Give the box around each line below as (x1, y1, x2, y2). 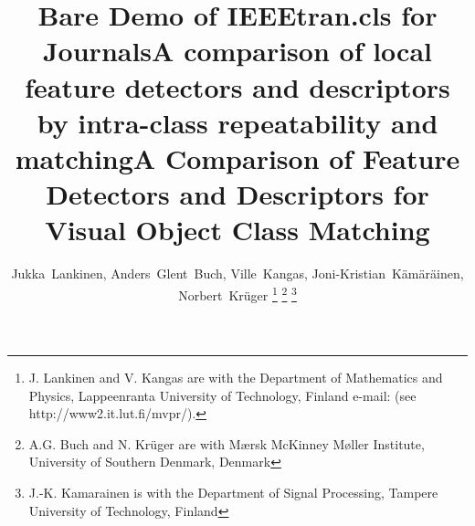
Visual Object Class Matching (45, 211, 430, 248)
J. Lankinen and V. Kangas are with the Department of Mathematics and (28, 368, 443, 387)
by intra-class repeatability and (37, 103, 438, 141)
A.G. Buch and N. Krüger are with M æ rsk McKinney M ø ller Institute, (28, 434, 425, 453)
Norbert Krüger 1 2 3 (178, 282, 297, 304)
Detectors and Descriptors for (46, 175, 429, 213)
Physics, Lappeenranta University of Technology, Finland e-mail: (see (28, 385, 417, 405)
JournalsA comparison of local (42, 32, 433, 69)
